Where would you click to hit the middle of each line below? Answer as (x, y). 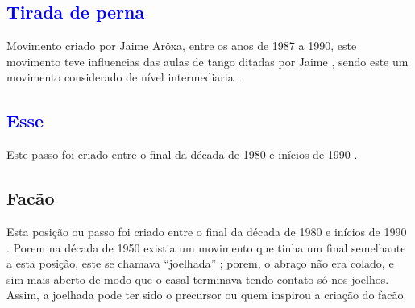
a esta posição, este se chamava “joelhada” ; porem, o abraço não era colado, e (200, 263)
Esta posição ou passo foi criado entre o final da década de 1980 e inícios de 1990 (207, 231)
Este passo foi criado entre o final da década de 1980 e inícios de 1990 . (182, 154)
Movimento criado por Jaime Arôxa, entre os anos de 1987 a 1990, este (182, 46)
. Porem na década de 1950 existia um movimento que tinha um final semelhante (206, 247)
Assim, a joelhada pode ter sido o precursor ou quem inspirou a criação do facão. (207, 295)
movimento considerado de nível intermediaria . (124, 77)
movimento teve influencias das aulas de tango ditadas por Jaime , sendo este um (207, 61)
